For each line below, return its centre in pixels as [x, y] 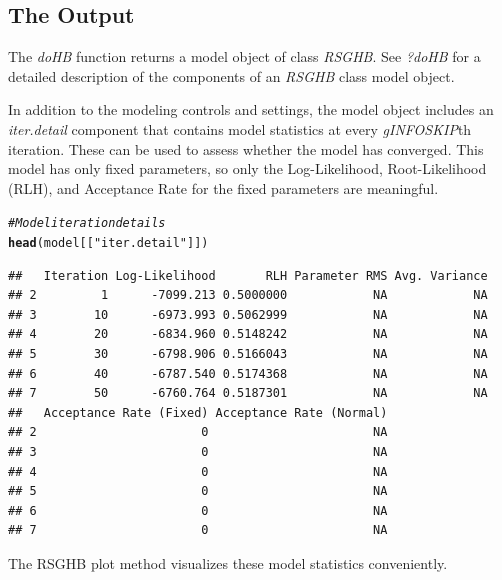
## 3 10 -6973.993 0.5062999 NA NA [248, 314]
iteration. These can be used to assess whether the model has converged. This [246, 148]
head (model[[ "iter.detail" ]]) [108, 243]
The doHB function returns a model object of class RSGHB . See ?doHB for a [244, 56]
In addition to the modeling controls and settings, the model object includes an [251, 109]
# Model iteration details [87, 223]
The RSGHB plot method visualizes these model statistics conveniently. [228, 562]
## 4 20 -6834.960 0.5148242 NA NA [248, 334]
